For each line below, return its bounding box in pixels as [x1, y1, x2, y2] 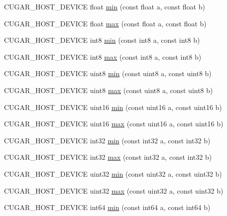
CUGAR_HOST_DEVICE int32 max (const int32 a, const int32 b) [4, 152, 212, 162]
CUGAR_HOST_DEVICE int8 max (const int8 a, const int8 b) [4, 51, 202, 62]
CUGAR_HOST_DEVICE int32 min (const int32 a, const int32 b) [4, 135, 211, 145]
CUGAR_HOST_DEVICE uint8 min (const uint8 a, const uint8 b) [4, 68, 212, 79]
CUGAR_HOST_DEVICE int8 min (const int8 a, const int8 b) [4, 35, 200, 45]
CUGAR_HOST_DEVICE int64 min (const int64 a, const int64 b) [4, 202, 211, 213]
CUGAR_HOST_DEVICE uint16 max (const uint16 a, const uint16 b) [4, 118, 224, 129]
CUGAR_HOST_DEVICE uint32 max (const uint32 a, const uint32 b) [4, 185, 224, 196]
